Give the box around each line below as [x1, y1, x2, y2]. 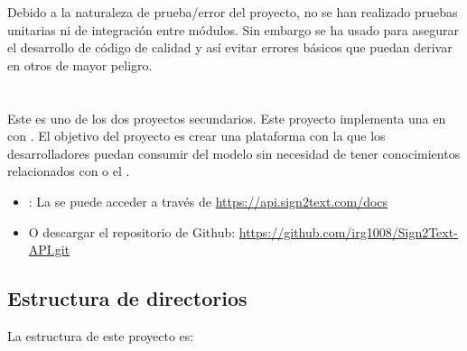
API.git [28, 240, 70, 259]
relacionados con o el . [7, 162, 130, 180]
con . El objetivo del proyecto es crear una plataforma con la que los [7, 126, 386, 145]
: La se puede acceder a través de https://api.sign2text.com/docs [28, 191, 388, 210]
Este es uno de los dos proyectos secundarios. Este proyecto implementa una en [7, 108, 446, 127]
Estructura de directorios [7, 284, 248, 312]
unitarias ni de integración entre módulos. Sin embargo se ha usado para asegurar [7, 20, 460, 39]
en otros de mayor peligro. [7, 55, 153, 74]
